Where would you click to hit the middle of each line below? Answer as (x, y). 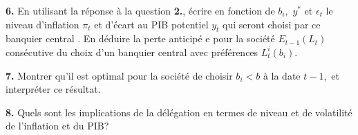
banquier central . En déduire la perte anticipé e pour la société (140, 38)
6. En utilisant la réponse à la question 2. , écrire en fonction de (140, 10)
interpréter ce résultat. (53, 89)
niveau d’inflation (43, 24)
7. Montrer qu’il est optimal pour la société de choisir (119, 75)
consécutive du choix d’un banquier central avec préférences (132, 52)
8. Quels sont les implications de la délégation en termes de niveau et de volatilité (179, 112)
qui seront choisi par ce (272, 24)
